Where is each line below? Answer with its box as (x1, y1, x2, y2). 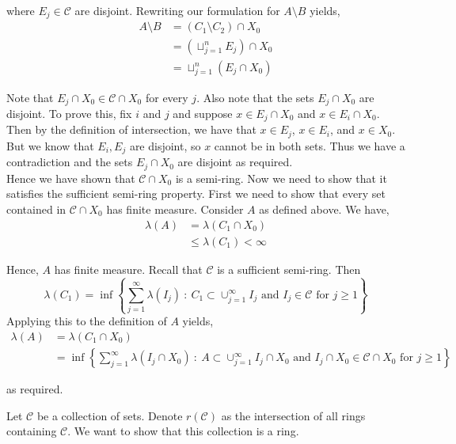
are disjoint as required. (177, 154, 293, 170)
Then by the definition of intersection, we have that (6, 121, 256, 138)
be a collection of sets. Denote (36, 407, 183, 423)
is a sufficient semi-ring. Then (217, 260, 361, 277)
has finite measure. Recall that (54, 260, 203, 277)
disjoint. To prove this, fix (6, 105, 132, 121)
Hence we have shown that (6, 169, 135, 186)
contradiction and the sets (6, 154, 133, 170)
